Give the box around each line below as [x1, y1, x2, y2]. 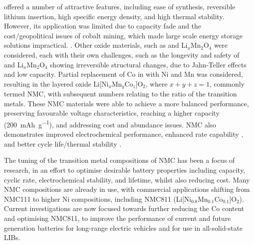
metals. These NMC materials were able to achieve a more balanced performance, [4, 98, 249, 108]
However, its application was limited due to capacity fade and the [4, 21, 201, 31]
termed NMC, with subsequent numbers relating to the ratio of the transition [4, 89, 237, 99]
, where [146, 78, 168, 89]
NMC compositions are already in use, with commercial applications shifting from [4, 184, 250, 194]
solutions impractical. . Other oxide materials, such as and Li [4, 40, 188, 50]
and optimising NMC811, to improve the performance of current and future [4, 213, 231, 223]
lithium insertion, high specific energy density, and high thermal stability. [4, 11, 225, 21]
